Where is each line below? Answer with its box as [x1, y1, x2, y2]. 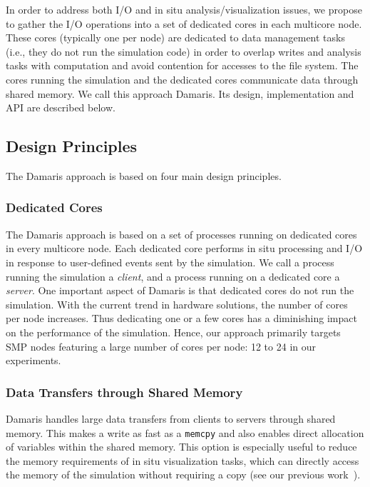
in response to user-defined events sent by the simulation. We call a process [6, 254, 334, 269]
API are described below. [6, 100, 115, 115]
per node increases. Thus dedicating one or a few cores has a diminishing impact [6, 311, 357, 326]
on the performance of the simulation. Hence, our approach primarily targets [6, 324, 341, 339]
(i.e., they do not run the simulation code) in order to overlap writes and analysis [6, 44, 361, 59]
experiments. [6, 353, 61, 368]
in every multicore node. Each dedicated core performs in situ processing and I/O [6, 241, 363, 256]
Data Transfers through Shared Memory [6, 383, 243, 401]
